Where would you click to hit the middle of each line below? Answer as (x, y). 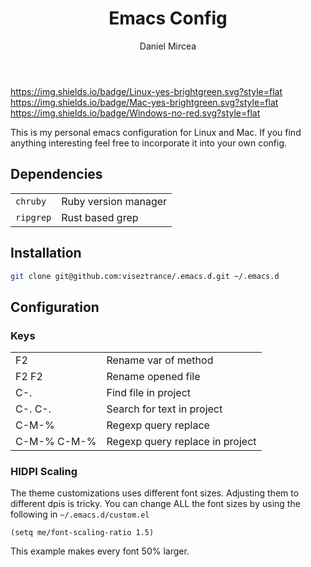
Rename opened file (153, 377)
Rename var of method (160, 360)
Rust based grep (100, 217)
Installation (46, 253)
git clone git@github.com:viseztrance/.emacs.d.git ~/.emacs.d (145, 276)
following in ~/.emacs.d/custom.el (80, 514)
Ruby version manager (114, 201)
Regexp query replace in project (181, 442)
